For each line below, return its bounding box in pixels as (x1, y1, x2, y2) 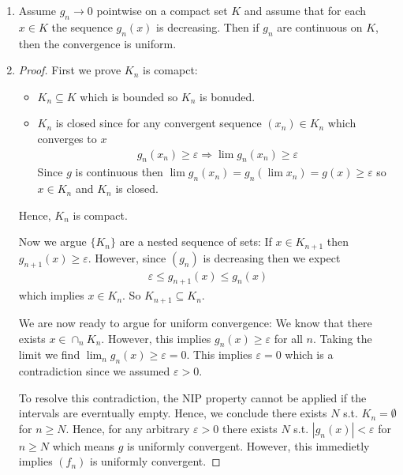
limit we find (18, 346, 80, 363)
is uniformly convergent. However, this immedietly (127, 437, 370, 454)
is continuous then (75, 164, 163, 180)
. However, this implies (101, 330, 211, 346)
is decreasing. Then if (156, 18, 259, 35)
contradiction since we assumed (18, 363, 170, 379)
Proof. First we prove (18, 62, 121, 78)
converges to (37, 130, 97, 146)
